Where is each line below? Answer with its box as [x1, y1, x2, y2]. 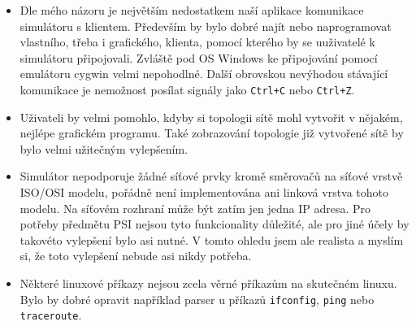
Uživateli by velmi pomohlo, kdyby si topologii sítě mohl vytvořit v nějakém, [19, 108, 403, 125]
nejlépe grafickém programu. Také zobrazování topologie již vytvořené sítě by [19, 124, 404, 141]
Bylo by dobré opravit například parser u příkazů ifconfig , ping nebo [19, 290, 375, 307]
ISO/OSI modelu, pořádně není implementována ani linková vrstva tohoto [19, 184, 389, 200]
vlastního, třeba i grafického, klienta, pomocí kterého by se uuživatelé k [19, 33, 375, 50]
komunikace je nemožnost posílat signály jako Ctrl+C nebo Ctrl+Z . [19, 80, 355, 98]
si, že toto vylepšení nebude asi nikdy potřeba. [19, 247, 252, 264]
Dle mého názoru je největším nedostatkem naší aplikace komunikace [19, 2, 364, 18]
